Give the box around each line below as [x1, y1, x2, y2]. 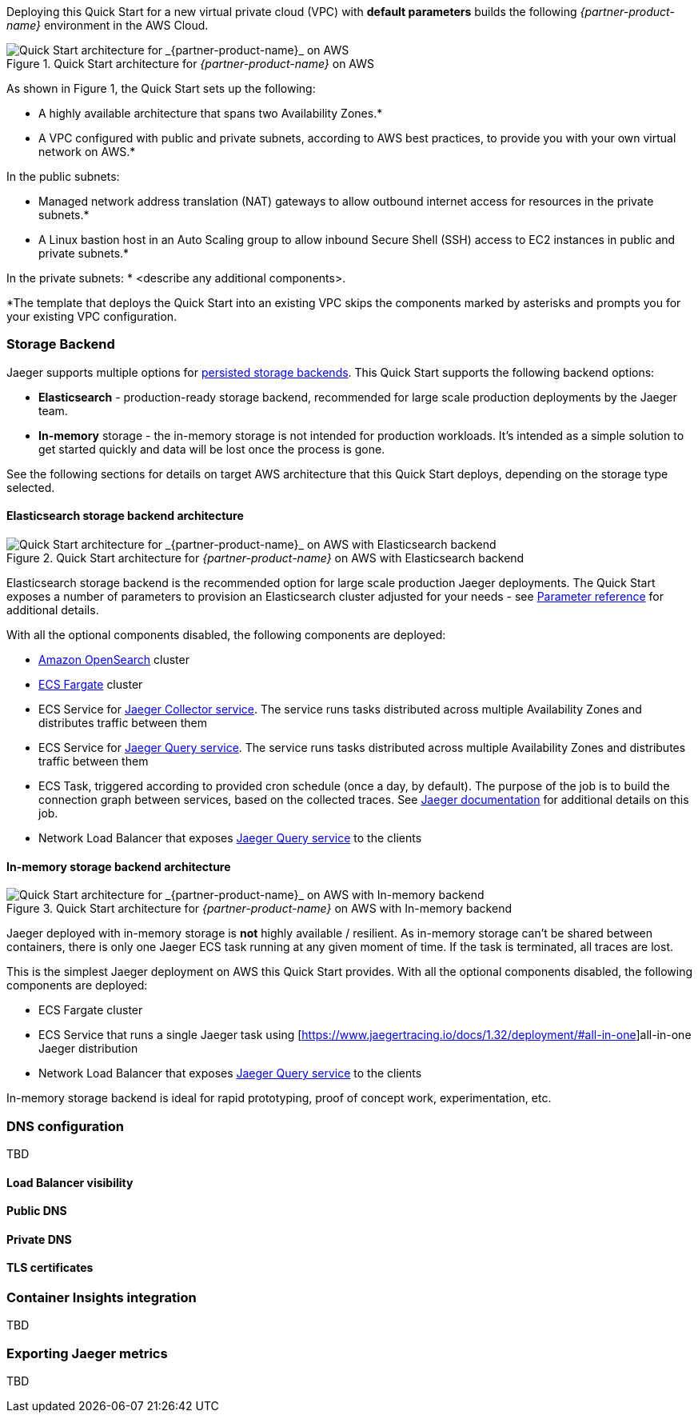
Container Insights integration [6, 1289, 197, 1305]
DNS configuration [6, 1117, 124, 1134]
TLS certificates [6, 1261, 94, 1275]
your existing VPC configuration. [6, 310, 177, 323]
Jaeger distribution [38, 1041, 138, 1056]
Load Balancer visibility [6, 1175, 134, 1189]
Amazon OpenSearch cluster [38, 652, 189, 666]
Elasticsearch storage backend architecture [6, 509, 244, 523]
